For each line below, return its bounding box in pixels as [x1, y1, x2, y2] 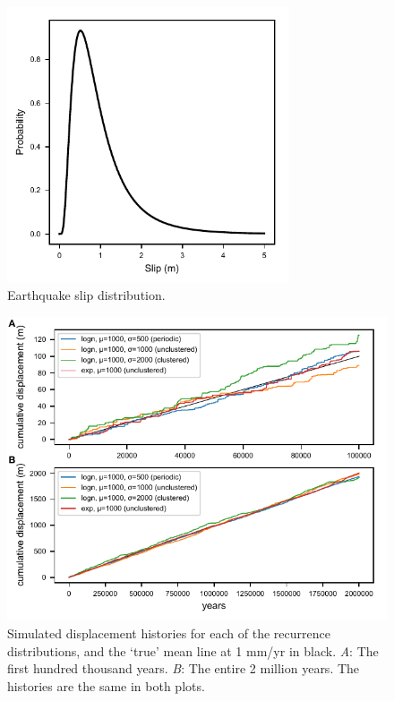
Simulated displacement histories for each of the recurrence [7, 624, 330, 643]
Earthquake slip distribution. [7, 286, 166, 304]
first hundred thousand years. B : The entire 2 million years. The [7, 659, 360, 678]
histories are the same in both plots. [7, 676, 205, 695]
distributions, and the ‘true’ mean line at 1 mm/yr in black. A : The [7, 641, 379, 660]
